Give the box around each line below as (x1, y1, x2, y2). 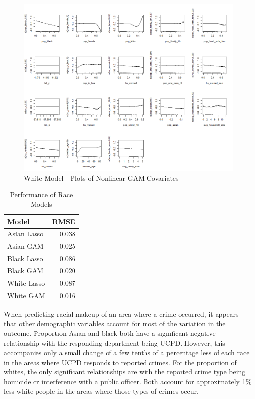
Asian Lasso (7, 229, 44, 239)
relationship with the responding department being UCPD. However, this (4, 337, 225, 348)
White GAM (7, 290, 45, 300)
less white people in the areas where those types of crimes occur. (4, 386, 199, 396)
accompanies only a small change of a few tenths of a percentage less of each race (4, 347, 250, 358)
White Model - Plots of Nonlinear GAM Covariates (24, 172, 179, 183)
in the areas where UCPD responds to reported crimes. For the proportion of (4, 357, 237, 367)
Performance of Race (10, 189, 73, 199)
